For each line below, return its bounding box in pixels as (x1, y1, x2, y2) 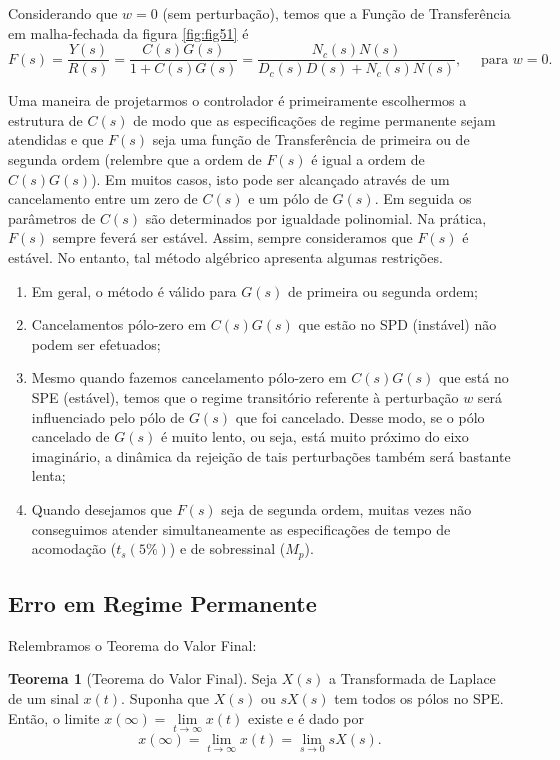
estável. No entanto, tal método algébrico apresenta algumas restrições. (8, 247, 443, 267)
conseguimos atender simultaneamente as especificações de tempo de (31, 518, 451, 539)
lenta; (31, 465, 66, 486)
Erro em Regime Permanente (8, 587, 317, 618)
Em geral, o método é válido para (31, 280, 237, 301)
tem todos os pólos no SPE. (334, 687, 504, 708)
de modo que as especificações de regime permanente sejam (133, 109, 496, 130)
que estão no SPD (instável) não (298, 314, 497, 335)
